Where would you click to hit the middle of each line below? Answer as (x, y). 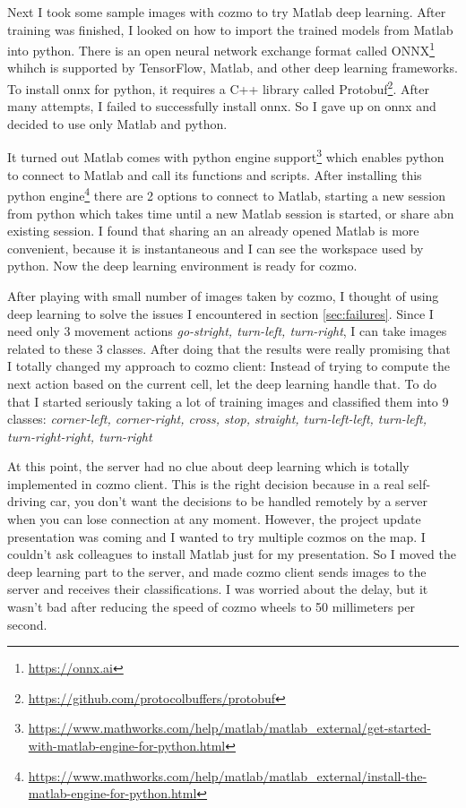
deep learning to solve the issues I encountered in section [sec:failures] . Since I (220, 313)
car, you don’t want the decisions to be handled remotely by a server (239, 501)
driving (27, 501)
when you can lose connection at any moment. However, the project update (214, 519)
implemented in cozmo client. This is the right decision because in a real (206, 483)
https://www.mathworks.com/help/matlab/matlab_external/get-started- (229, 728)
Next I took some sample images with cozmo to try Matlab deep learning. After (227, 12)
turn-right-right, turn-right (80, 436)
